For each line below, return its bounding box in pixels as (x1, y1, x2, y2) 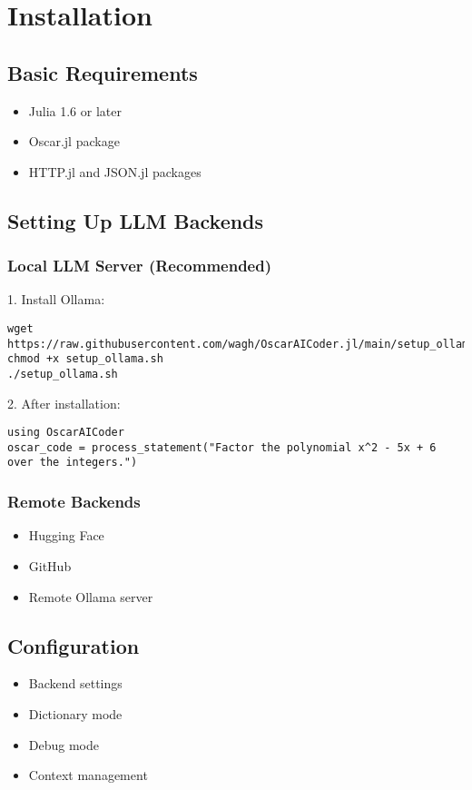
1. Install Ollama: (7, 290, 105, 309)
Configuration (7, 631, 140, 659)
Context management (28, 765, 148, 785)
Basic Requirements (7, 58, 198, 86)
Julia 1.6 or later (28, 101, 122, 120)
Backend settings (28, 674, 123, 693)
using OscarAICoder (7, 426, 124, 439)
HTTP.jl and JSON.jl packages (28, 162, 202, 181)
